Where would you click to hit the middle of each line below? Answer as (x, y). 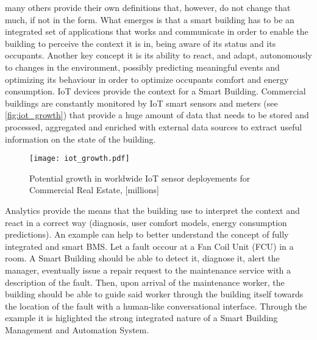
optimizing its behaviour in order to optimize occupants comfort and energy (147, 79)
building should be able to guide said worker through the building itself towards (154, 294)
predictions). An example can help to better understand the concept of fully (147, 234)
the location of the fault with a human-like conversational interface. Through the (156, 306)
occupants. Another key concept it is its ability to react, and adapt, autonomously (159, 55)
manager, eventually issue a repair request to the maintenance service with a (148, 270)
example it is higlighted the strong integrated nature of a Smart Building (141, 318)
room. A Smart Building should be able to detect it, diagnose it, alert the (142, 258)
